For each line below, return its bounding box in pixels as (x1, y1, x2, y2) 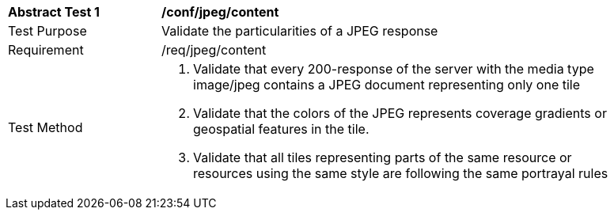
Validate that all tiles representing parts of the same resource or (193, 150, 572, 165)
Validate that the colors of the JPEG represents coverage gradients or (193, 105, 607, 121)
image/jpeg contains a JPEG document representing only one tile (193, 77, 581, 93)
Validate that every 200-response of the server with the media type (193, 61, 594, 77)
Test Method (8, 119, 83, 135)
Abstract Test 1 (8, 4, 100, 20)
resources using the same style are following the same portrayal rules (193, 165, 608, 181)
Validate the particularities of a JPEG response (161, 23, 438, 39)
